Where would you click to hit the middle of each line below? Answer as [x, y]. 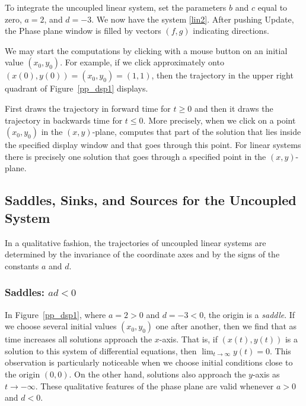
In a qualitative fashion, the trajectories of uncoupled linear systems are [136, 242]
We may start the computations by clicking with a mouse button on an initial [146, 50]
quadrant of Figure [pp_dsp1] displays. [76, 88]
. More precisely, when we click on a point [219, 120]
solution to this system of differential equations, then [101, 350]
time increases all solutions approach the [79, 339]
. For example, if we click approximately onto [142, 62]
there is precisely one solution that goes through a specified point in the [136, 156]
